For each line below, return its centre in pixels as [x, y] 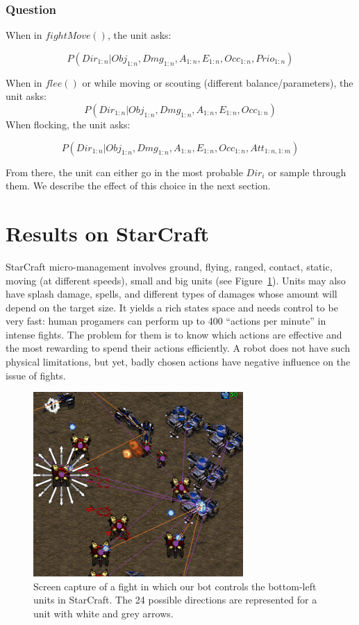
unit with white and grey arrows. [103, 613]
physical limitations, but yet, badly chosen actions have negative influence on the [178, 362]
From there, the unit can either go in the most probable [124, 172]
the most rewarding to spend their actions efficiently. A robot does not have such [178, 348]
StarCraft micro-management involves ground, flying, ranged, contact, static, [169, 266]
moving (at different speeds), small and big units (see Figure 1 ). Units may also [176, 280]
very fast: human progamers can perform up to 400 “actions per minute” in [166, 321]
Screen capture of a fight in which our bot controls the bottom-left [175, 586]
